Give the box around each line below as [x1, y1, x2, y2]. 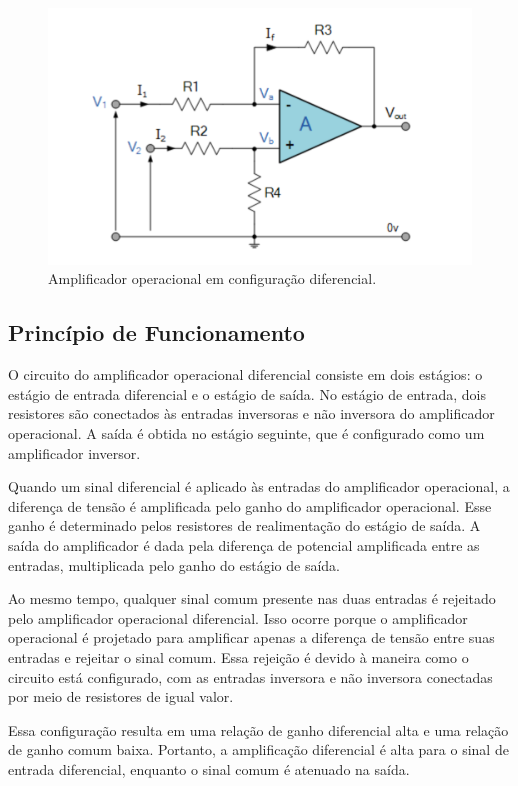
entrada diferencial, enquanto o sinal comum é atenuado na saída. [8, 758, 410, 779]
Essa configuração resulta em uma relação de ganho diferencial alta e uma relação [8, 719, 509, 740]
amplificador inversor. [8, 442, 141, 463]
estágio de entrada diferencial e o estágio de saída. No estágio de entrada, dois [8, 383, 487, 404]
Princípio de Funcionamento [8, 317, 305, 348]
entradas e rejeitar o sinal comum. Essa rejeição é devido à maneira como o [8, 646, 469, 667]
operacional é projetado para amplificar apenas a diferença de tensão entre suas [8, 627, 495, 648]
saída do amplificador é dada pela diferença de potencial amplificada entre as [8, 534, 480, 555]
